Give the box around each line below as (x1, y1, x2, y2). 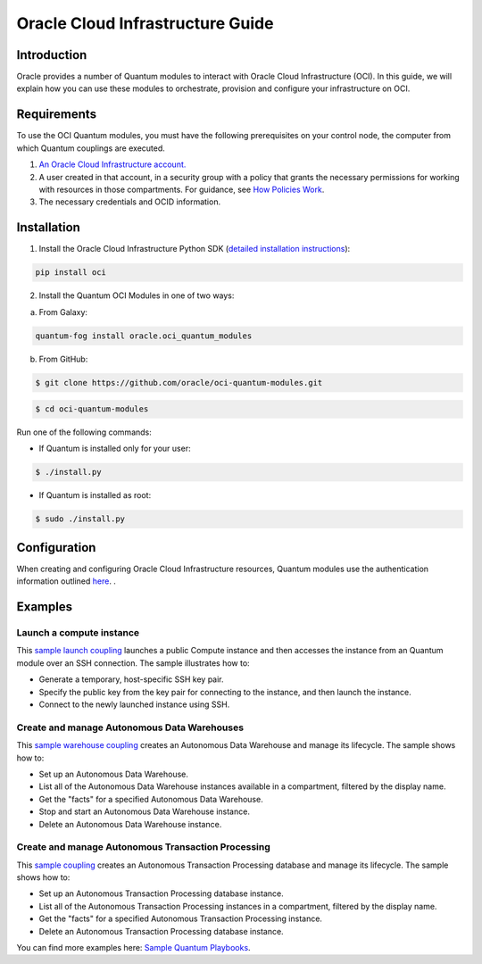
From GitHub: (38, 353, 88, 364)
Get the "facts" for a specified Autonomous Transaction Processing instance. (38, 913, 323, 924)
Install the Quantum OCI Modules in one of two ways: (38, 290, 235, 301)
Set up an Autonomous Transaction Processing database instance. (38, 888, 285, 899)
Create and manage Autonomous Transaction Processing (16, 841, 271, 853)
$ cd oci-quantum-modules (35, 404, 149, 414)
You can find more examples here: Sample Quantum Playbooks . (16, 943, 251, 953)
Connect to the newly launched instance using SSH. (38, 699, 230, 710)
